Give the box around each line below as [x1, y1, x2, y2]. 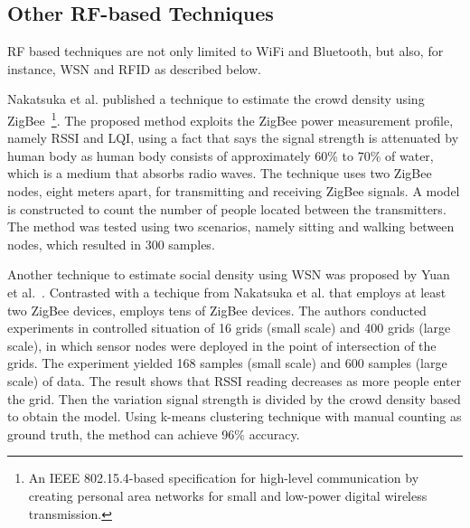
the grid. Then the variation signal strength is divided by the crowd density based [7, 389, 461, 408]
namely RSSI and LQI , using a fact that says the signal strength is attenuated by [7, 128, 459, 147]
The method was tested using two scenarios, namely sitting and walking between [7, 217, 455, 236]
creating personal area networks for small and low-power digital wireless [28, 486, 428, 504]
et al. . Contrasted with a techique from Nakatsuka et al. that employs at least [7, 282, 446, 301]
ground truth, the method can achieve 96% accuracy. [7, 424, 300, 443]
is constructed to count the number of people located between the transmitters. [7, 199, 446, 218]
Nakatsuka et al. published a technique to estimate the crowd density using [7, 90, 425, 108]
